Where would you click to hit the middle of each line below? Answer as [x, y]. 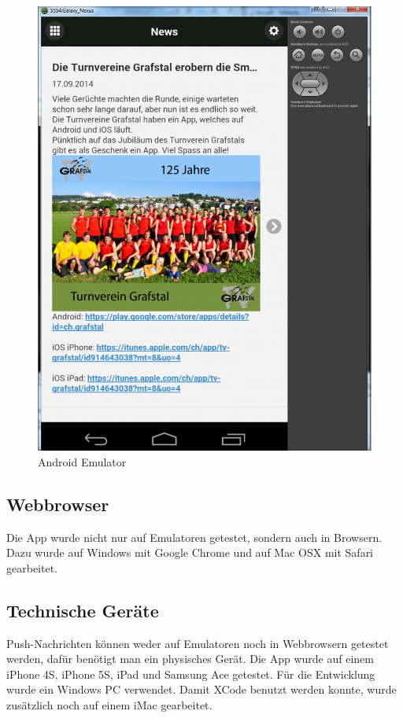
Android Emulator [82, 461]
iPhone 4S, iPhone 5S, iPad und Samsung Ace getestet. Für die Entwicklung [191, 674]
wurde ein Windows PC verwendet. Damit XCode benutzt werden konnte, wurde [201, 689]
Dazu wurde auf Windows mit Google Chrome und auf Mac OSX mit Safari [190, 552]
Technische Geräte [83, 610]
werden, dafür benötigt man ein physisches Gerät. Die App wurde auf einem [190, 659]
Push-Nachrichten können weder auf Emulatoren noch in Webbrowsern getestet [198, 643]
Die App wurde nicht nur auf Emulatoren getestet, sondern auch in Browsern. [194, 537]
